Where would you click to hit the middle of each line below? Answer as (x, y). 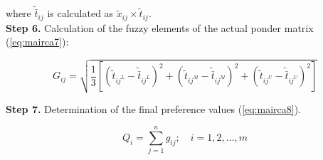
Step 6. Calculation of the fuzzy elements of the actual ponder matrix (160, 27)
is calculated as (80, 13)
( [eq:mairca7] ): (37, 42)
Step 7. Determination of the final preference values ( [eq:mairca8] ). (154, 108)
